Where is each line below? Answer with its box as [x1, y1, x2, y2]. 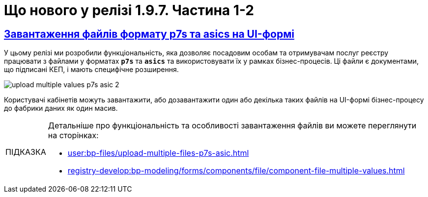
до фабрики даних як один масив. [4, 104, 118, 113]
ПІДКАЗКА [5, 147, 46, 157]
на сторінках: [48, 130, 99, 141]
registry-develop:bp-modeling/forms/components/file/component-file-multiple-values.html [67, 166, 405, 176]
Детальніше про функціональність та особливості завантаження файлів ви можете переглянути [48, 121, 417, 131]
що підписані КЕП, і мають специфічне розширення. [4, 65, 179, 74]
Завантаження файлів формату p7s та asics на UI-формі [4, 27, 294, 40]
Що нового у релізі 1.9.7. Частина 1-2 [4, 2, 254, 19]
